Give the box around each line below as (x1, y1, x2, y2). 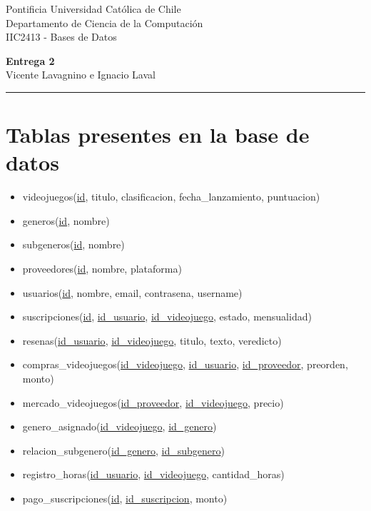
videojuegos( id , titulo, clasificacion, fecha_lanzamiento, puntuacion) (22, 189, 320, 204)
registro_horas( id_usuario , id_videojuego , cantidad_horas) (22, 467, 285, 482)
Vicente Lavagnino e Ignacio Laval (6, 67, 156, 82)
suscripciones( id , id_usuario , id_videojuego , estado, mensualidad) (22, 309, 312, 324)
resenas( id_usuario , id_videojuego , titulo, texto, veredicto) (22, 333, 282, 348)
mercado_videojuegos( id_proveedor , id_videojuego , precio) (22, 395, 284, 410)
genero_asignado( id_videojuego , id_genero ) (22, 419, 217, 434)
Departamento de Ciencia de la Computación (6, 15, 203, 30)
